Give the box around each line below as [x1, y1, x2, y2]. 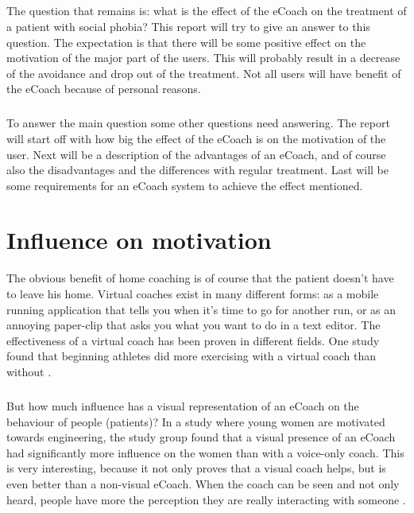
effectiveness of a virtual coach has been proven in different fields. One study [6, 332, 380, 348]
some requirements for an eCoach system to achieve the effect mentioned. [6, 177, 363, 193]
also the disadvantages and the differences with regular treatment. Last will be [6, 161, 389, 178]
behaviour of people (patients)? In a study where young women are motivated [6, 413, 385, 429]
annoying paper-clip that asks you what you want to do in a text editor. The [6, 317, 381, 333]
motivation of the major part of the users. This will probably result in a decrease [6, 49, 400, 66]
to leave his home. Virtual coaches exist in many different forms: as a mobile [6, 286, 379, 301]
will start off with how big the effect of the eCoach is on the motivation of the [6, 130, 386, 146]
